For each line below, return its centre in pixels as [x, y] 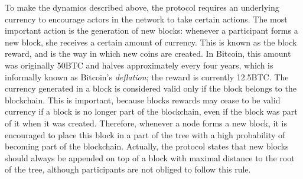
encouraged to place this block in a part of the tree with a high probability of [145, 134]
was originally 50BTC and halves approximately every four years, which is [139, 65]
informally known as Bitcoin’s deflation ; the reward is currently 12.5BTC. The [147, 77]
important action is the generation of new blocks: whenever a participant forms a [151, 30]
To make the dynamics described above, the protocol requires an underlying [142, 7]
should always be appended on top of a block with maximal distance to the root [150, 157]
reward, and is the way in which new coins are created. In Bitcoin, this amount [148, 53]
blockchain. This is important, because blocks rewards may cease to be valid [143, 100]
